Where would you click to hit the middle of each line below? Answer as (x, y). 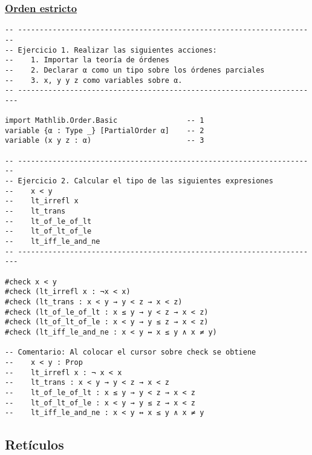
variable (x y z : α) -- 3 (105, 141)
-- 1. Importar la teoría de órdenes (87, 60)
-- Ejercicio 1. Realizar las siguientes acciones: (111, 50)
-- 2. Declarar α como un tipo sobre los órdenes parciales (135, 70)
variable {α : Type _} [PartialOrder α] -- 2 (105, 130)
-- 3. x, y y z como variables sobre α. (94, 80)
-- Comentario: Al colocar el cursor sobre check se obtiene (131, 352)
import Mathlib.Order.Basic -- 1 (105, 121)
